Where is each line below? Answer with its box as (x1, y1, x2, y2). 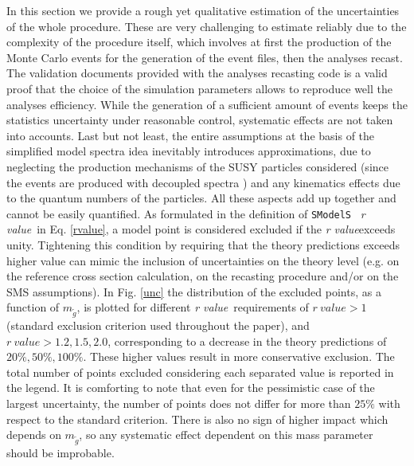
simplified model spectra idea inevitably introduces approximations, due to (6, 143, 371, 159)
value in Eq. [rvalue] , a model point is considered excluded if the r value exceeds (6, 221, 396, 237)
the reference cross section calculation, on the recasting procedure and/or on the (6, 268, 399, 284)
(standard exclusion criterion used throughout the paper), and (6, 317, 310, 334)
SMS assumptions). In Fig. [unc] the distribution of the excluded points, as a (6, 283, 381, 300)
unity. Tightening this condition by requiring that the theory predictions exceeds (6, 236, 400, 253)
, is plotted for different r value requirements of (76, 299, 309, 315)
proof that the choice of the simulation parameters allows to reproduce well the (6, 80, 393, 96)
